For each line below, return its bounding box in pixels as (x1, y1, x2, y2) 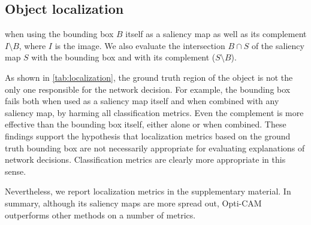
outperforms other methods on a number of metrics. (5, 208, 196, 221)
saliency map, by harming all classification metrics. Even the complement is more (5, 106, 304, 118)
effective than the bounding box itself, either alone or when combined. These (5, 118, 286, 130)
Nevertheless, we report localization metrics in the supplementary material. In (5, 185, 291, 197)
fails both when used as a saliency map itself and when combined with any (5, 95, 279, 107)
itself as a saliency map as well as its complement (125, 28, 307, 40)
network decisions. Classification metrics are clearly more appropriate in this (5, 153, 286, 166)
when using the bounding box (5, 28, 114, 40)
